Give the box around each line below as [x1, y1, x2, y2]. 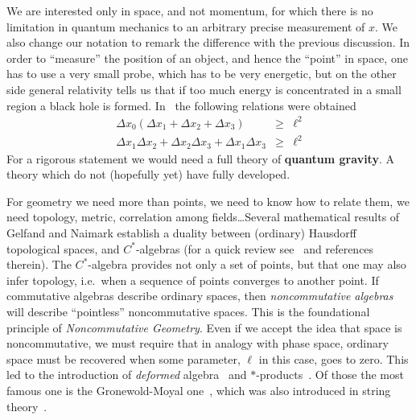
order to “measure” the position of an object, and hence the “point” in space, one [6, 49, 408, 66]
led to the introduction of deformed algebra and [6, 366, 247, 383]
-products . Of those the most [256, 366, 404, 383]
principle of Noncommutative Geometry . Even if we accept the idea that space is [6, 319, 402, 336]
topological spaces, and [6, 240, 120, 257]
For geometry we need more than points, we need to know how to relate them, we [6, 192, 410, 209]
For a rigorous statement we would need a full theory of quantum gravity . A [6, 150, 394, 167]
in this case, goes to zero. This [258, 350, 409, 367]
